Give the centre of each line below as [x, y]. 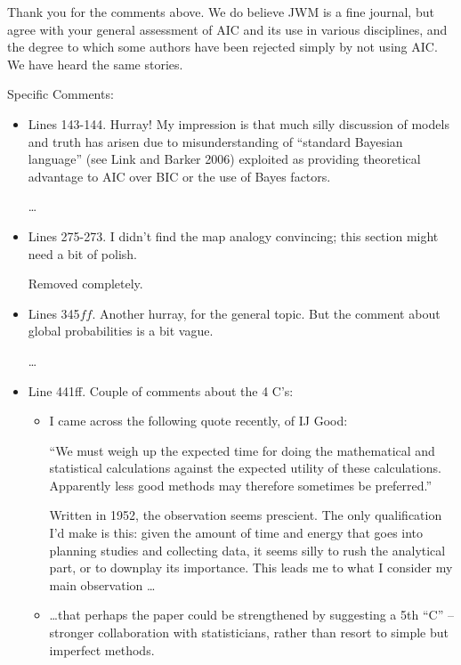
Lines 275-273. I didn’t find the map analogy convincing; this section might [233, 235]
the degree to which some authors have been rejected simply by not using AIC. [222, 47]
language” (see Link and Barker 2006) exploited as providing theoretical [224, 159]
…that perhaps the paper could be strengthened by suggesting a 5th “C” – [251, 615]
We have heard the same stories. [95, 64]
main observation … [102, 584]
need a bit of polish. [83, 253]
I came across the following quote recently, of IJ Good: [198, 421]
